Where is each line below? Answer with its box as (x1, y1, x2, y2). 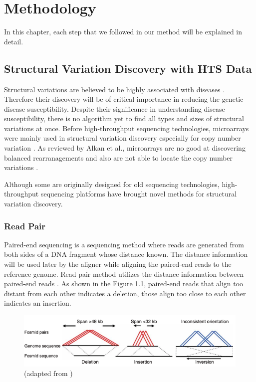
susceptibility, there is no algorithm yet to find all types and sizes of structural (4, 113, 244, 124)
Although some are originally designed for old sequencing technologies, (4, 179, 220, 189)
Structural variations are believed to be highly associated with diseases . (4, 84, 225, 94)
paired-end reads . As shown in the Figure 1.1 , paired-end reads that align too (4, 278, 244, 289)
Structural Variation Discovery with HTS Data (4, 60, 252, 76)
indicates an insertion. (4, 298, 71, 308)
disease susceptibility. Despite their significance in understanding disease (4, 103, 225, 114)
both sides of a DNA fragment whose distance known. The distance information (4, 249, 248, 259)
